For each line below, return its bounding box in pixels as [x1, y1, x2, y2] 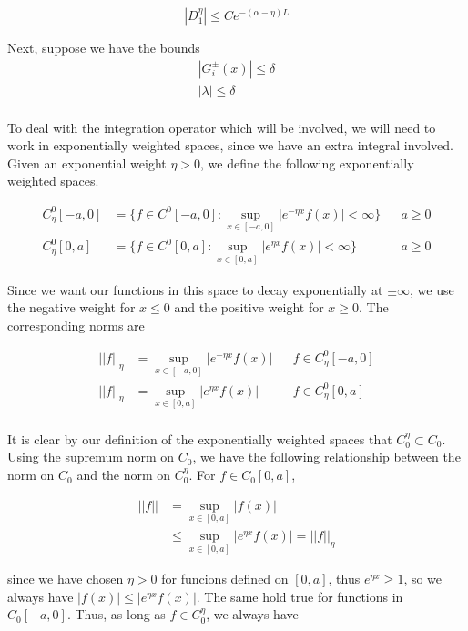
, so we [403, 569, 443, 588]
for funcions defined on [161, 569, 289, 588]
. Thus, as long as [66, 605, 166, 624]
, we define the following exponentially [200, 153, 414, 172]
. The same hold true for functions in [196, 586, 403, 606]
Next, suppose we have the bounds [7, 38, 200, 56]
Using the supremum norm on [7, 447, 175, 466]
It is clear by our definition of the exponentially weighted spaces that [7, 429, 392, 448]
